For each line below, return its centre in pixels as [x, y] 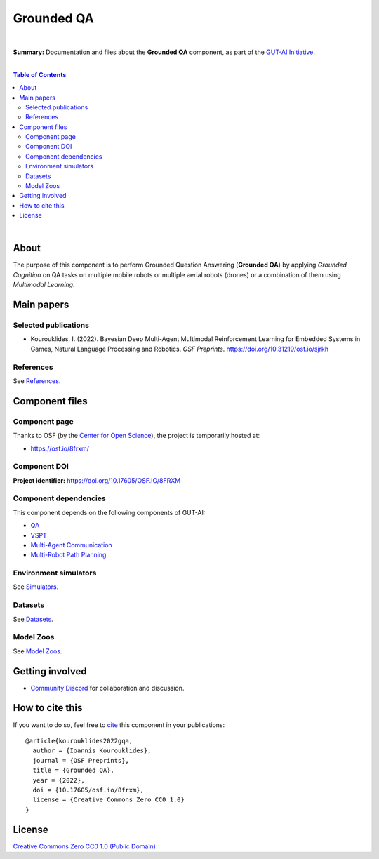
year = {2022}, [59, 780]
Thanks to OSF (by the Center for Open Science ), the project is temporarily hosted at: [137, 436]
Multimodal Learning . [44, 285]
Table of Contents [40, 74]
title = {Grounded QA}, [74, 771]
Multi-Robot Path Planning [68, 555]
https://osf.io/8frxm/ [60, 448]
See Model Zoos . [38, 651]
